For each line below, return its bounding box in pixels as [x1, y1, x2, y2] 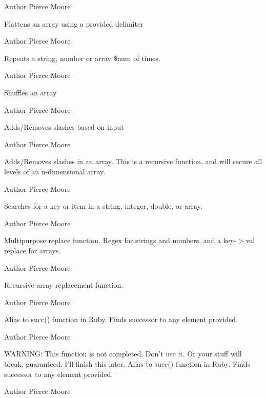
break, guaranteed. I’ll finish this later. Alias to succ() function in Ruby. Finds [4, 359, 251, 369]
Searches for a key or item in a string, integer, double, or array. [4, 201, 202, 211]
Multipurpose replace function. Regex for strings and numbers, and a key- [4, 235, 237, 246]
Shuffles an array [4, 87, 57, 97]
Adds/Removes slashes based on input [4, 122, 124, 132]
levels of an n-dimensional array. [4, 166, 106, 176]
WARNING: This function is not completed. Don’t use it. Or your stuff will [4, 348, 242, 359]
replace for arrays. [4, 245, 61, 255]
